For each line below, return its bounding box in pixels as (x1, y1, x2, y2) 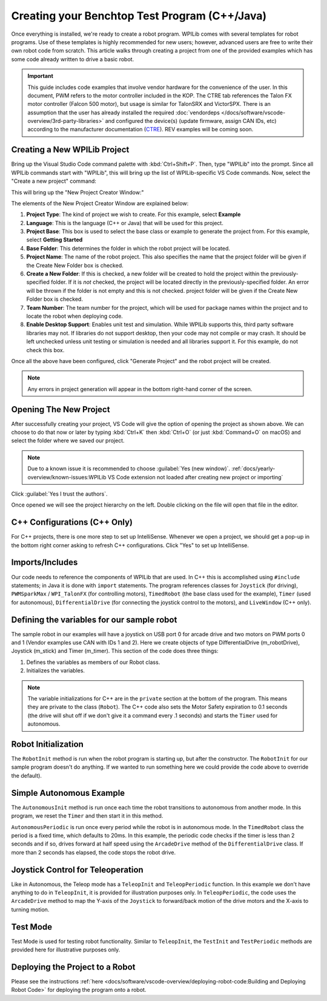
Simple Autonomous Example (11, 787, 125, 798)
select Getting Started (26, 236, 83, 243)
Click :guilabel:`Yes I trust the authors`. (11, 490, 108, 497)
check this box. (26, 346, 65, 353)
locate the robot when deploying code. (26, 312, 124, 320)
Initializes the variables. (26, 667, 85, 674)
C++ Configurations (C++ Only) (11, 517, 133, 528)
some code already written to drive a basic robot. (11, 55, 134, 63)
